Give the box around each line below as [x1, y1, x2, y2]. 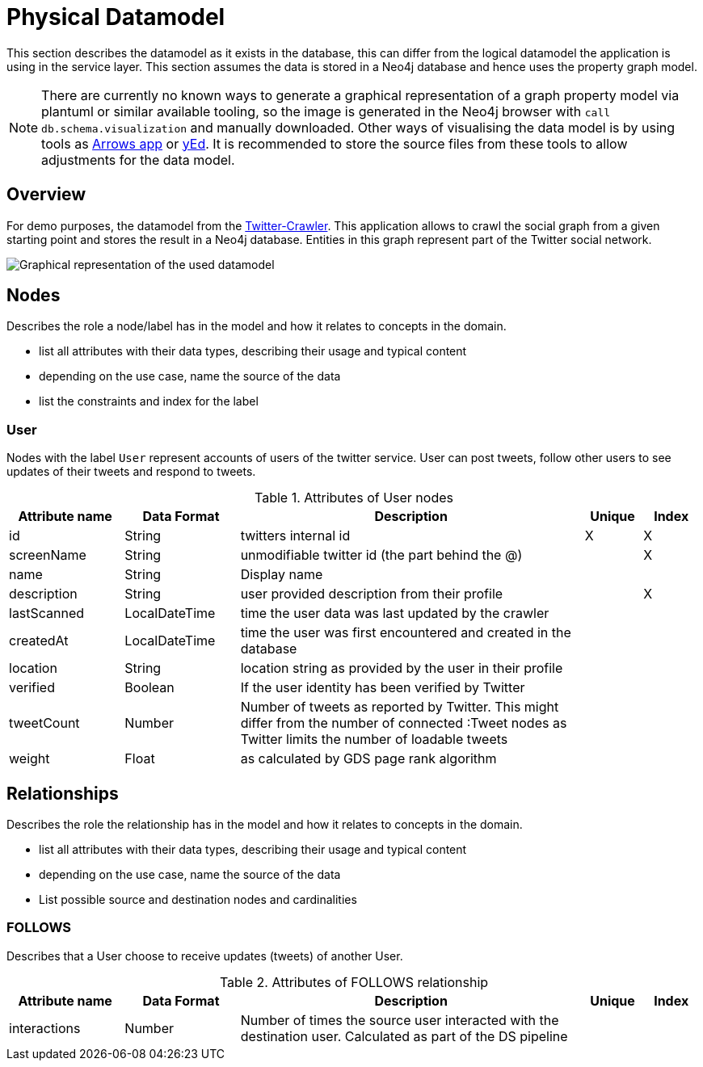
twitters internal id [240, 527, 351, 544]
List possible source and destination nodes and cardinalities [39, 893, 357, 907]
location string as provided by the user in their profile [240, 660, 563, 677]
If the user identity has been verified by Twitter [240, 679, 525, 696]
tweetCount [9, 715, 80, 732]
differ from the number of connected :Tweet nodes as [240, 715, 567, 732]
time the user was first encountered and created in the [240, 624, 571, 641]
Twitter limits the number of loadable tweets [240, 731, 508, 748]
